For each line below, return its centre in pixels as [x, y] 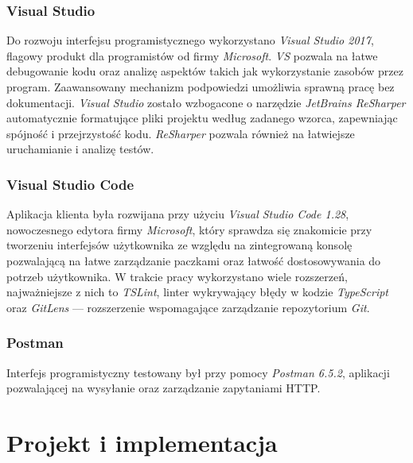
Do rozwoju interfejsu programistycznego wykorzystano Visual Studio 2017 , [190, 40]
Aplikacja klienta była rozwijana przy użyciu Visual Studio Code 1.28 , [178, 214]
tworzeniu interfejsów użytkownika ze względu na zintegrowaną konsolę [179, 245]
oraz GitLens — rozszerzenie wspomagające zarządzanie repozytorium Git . [188, 307]
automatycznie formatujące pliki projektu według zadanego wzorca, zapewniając [202, 118]
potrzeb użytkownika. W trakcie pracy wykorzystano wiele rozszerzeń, [177, 276]
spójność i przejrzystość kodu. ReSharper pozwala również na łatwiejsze [181, 133]
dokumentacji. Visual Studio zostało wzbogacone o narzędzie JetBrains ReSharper [206, 102]
